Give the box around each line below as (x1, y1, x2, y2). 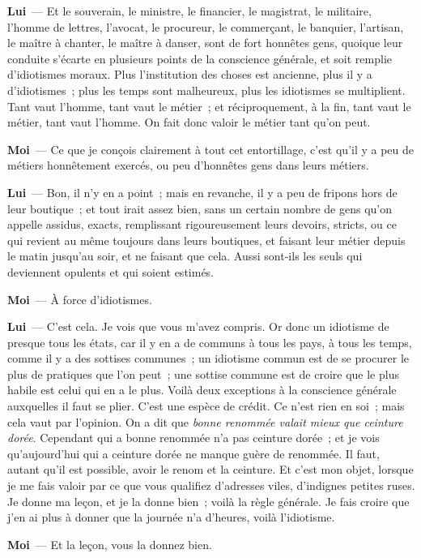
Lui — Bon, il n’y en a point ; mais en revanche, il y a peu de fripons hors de (7, 183, 398, 200)
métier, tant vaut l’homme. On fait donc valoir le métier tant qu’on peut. (7, 114, 371, 131)
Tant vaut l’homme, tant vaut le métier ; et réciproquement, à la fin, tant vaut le (7, 97, 411, 114)
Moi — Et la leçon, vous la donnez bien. (7, 535, 212, 552)
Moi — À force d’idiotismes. (7, 290, 152, 307)
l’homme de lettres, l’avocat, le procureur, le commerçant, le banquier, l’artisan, (7, 18, 404, 35)
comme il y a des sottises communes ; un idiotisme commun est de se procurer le (7, 350, 410, 367)
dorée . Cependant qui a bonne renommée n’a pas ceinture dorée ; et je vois (7, 429, 380, 446)
